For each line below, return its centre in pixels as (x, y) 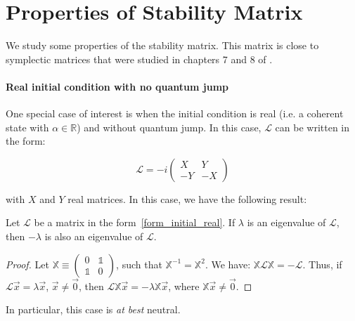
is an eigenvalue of (286, 222)
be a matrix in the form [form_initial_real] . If (135, 222)
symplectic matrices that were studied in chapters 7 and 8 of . (139, 59)
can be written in (312, 127)
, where (184, 286)
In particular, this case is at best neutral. (93, 309)
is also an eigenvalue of (94, 236)
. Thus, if (322, 264)
